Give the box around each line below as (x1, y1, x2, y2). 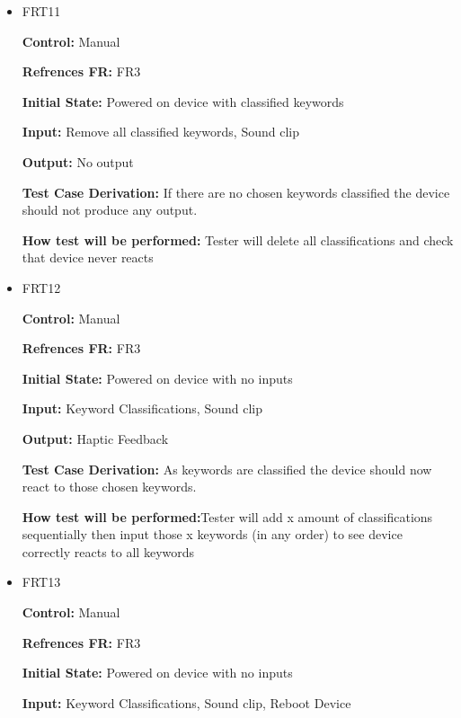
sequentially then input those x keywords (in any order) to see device (22, 525, 403, 544)
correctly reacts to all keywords (22, 542, 195, 561)
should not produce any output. (22, 200, 198, 219)
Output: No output (22, 152, 134, 171)
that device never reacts (22, 248, 154, 267)
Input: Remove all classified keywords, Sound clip (22, 122, 299, 141)
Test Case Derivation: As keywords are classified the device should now (22, 459, 432, 478)
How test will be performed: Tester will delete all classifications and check (22, 230, 454, 249)
